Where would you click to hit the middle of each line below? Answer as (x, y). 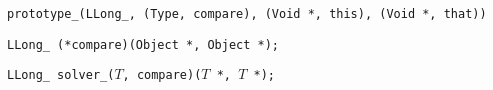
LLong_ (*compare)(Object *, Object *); (143, 44)
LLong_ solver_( (61, 75)
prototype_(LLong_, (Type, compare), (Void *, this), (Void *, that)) (247, 14)
